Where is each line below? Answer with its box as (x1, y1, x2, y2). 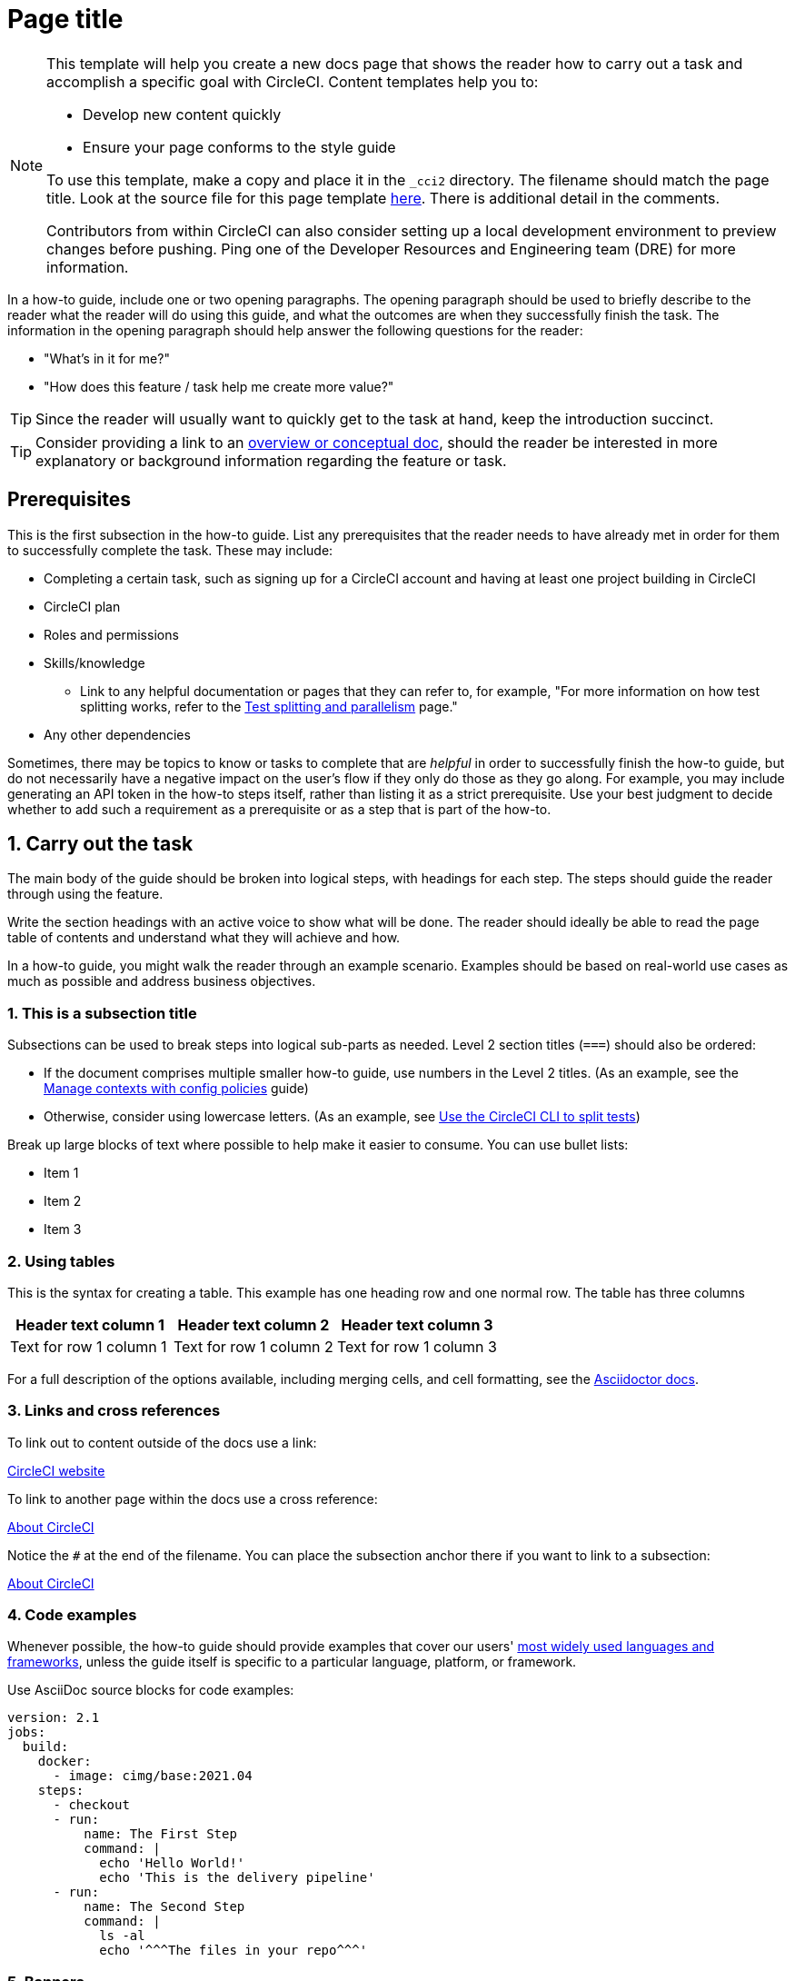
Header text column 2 (177, 1315, 330, 1334)
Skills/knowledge (44, 654, 145, 671)
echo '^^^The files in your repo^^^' (99, 1943, 368, 1958)
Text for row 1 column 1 (10, 1337, 167, 1356)
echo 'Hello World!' (99, 1856, 245, 1871)
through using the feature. (7, 886, 164, 902)
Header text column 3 (341, 1315, 493, 1334)
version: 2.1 (7, 1710, 100, 1726)
